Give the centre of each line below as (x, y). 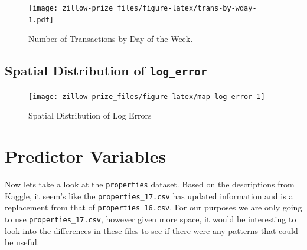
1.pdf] (41, 20)
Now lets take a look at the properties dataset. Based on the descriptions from (150, 184)
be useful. (22, 242)
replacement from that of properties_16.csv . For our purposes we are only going (153, 207)
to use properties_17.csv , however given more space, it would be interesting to (151, 219)
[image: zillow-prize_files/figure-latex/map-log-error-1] (147, 96)
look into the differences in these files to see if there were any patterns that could (151, 230)
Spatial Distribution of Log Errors (90, 115)
